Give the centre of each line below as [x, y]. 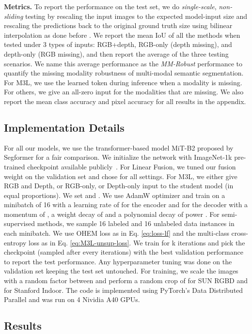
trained [15, 166]
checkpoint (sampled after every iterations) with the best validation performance [124, 252]
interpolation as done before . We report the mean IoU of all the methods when [122, 35]
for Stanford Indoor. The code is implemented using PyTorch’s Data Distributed [124, 290]
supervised [19, 223]
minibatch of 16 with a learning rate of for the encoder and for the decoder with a [126, 205]
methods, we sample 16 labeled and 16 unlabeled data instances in [136, 223]
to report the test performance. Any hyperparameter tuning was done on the [118, 261]
